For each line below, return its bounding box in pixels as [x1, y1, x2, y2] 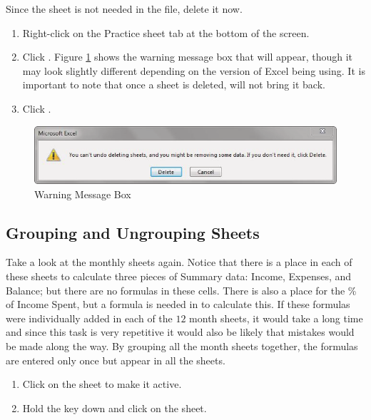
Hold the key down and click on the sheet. [22, 400, 207, 415]
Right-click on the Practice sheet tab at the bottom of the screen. [22, 25, 310, 40]
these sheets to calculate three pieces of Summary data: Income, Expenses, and [6, 268, 352, 283]
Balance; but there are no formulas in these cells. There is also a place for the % [6, 282, 357, 297]
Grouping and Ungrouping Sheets [6, 221, 260, 243]
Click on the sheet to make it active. [22, 377, 182, 391]
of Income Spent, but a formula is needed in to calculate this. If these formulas [6, 297, 350, 312]
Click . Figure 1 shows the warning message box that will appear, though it [22, 49, 353, 64]
